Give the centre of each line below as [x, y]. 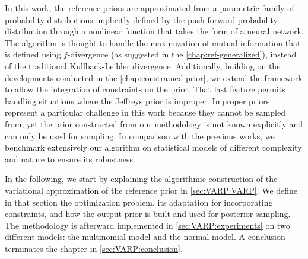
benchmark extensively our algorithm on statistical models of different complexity [153, 147]
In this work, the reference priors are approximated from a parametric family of [150, 8]
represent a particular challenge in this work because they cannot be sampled [145, 112]
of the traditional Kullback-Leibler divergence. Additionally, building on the [143, 65]
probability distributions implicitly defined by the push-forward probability [141, 19]
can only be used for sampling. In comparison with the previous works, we [140, 135]
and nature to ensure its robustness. [70, 159]
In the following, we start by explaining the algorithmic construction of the [141, 179]
